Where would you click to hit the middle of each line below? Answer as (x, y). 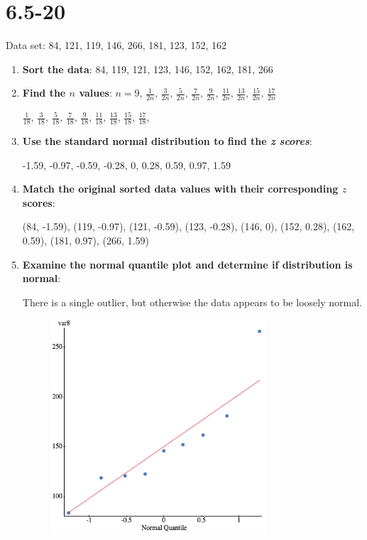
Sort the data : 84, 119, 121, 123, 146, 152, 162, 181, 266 (148, 69)
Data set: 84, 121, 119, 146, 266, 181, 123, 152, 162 (116, 45)
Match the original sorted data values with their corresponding (180, 189)
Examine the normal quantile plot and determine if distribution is (187, 264)
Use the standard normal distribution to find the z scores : (167, 140)
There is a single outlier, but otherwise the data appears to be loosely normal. (192, 302)
